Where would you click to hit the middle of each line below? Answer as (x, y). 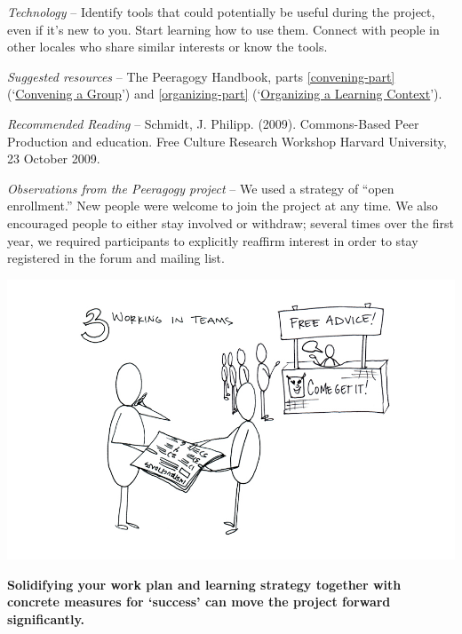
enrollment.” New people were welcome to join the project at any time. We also (223, 206)
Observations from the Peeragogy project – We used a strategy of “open (201, 188)
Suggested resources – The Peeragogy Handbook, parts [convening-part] (201, 76)
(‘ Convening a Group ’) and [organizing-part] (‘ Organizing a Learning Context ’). (225, 94)
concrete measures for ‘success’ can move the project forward (199, 602)
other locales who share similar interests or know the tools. (167, 47)
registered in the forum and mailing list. (116, 258)
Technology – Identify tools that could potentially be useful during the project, (221, 12)
